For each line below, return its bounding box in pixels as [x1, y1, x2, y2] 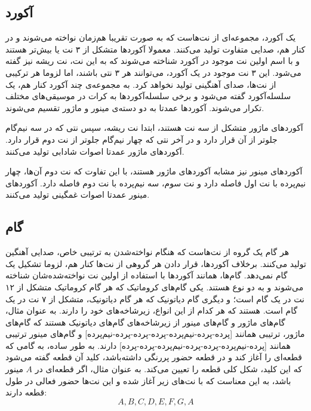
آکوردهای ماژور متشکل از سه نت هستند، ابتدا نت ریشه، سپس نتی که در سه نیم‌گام [5, 121, 303, 134]
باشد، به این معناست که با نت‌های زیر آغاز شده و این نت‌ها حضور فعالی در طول [5, 374, 291, 387]
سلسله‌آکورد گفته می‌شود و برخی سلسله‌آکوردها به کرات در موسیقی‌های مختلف [5, 90, 291, 102]
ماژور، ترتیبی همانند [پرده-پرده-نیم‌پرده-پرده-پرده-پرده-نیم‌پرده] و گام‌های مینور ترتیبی [5, 327, 305, 340]
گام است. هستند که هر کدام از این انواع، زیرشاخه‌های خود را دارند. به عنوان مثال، [5, 304, 298, 317]
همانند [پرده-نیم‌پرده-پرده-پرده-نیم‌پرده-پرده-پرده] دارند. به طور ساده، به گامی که [5, 339, 291, 351]
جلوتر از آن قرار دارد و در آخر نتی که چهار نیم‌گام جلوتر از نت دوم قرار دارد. [5, 133, 278, 145]
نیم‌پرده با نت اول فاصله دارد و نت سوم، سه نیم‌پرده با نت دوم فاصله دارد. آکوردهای [5, 176, 306, 189]
